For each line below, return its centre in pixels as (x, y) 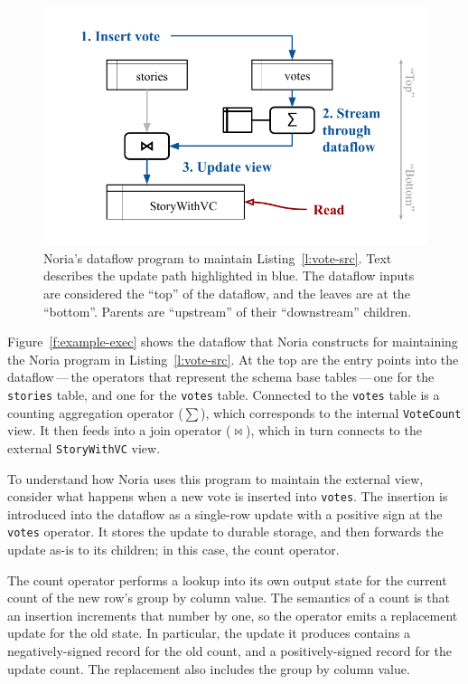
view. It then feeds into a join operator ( (119, 430)
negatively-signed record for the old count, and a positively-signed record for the (230, 651)
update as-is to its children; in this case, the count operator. (173, 550)
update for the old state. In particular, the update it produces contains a (209, 633)
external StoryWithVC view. (84, 447)
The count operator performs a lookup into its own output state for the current (227, 579)
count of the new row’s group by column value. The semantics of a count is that (229, 598)
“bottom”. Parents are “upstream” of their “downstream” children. (228, 311)
